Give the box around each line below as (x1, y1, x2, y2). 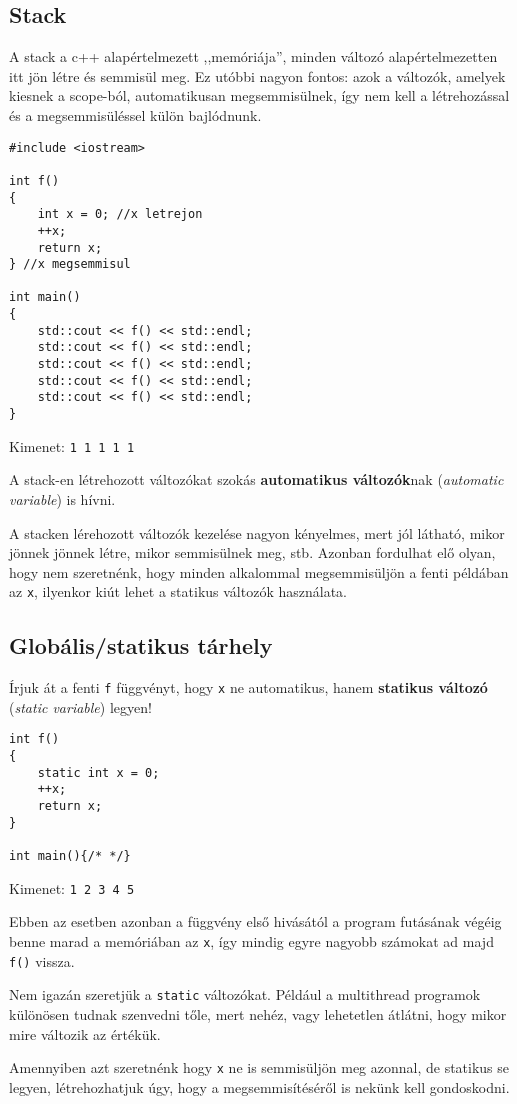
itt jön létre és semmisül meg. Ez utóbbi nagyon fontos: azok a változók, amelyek (9, 65, 506, 86)
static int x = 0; (37, 765, 160, 780)
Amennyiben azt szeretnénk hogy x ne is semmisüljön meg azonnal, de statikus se (9, 1057, 510, 1078)
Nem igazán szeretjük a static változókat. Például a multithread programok (9, 984, 481, 1005)
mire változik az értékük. (9, 1023, 161, 1044)
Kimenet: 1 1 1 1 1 (9, 435, 135, 456)
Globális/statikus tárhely (9, 630, 273, 661)
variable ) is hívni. (9, 488, 116, 509)
